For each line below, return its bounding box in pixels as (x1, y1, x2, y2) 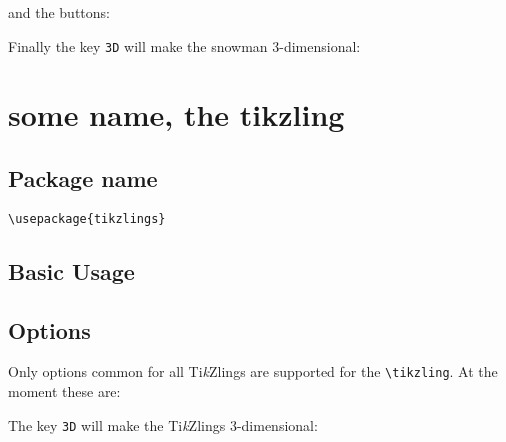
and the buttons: (8, 2, 110, 22)
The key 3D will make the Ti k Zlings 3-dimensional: (8, 414, 318, 435)
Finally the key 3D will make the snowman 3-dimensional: (8, 35, 361, 56)
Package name (8, 163, 158, 194)
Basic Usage (8, 255, 135, 286)
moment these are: (8, 381, 121, 402)
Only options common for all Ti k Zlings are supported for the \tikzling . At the (8, 361, 498, 382)
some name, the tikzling (8, 94, 345, 135)
